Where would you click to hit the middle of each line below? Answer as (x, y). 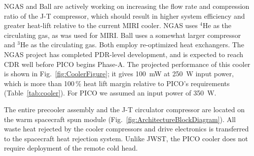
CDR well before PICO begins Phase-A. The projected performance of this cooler (127, 64)
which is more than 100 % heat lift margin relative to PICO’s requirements (117, 83)
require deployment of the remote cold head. (71, 148)
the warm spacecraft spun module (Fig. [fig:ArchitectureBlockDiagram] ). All (120, 119)
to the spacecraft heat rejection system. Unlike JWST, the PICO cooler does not (126, 138)
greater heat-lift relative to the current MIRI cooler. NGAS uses (101, 25)
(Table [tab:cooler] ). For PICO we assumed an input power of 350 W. (110, 93)
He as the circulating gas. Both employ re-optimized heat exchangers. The (132, 45)
